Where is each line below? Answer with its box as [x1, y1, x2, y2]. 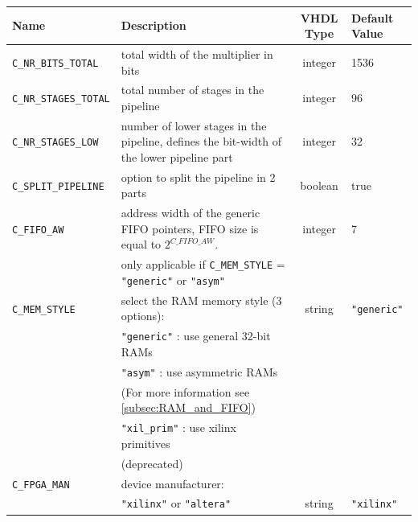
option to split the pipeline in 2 [121, 168, 276, 185]
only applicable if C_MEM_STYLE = [121, 256, 285, 273]
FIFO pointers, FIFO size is [121, 220, 259, 236]
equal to [121, 236, 162, 253]
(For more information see [121, 383, 250, 400]
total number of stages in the [121, 81, 264, 98]
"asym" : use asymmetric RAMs [121, 363, 278, 380]
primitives [121, 434, 170, 451]
